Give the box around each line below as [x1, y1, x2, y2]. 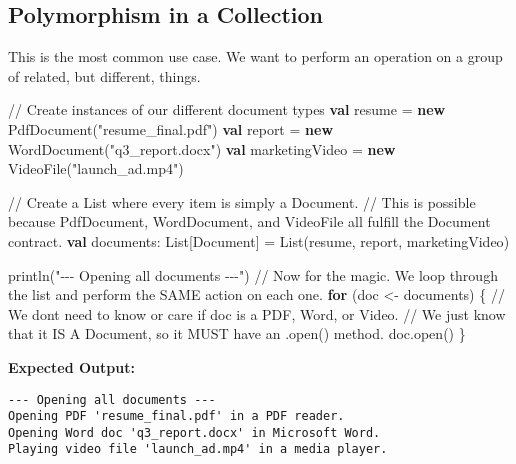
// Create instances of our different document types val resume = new [8, 99, 446, 120]
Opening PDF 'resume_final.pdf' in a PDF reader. [8, 409, 345, 424]
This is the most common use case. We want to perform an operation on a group [8, 46, 503, 67]
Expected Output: [8, 356, 135, 377]
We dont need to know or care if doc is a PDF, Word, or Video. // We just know [8, 303, 506, 324]
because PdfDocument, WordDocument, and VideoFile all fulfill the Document [8, 211, 491, 232]
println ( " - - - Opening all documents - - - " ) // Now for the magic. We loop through [8, 264, 498, 285]
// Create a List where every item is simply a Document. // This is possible [8, 191, 476, 212]
